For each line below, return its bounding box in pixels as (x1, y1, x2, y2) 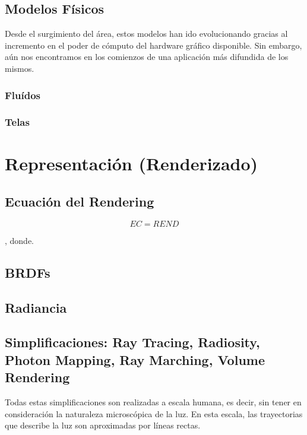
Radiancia (5, 298, 67, 316)
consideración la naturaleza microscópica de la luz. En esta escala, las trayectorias (5, 407, 303, 420)
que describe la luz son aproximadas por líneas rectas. (5, 419, 201, 431)
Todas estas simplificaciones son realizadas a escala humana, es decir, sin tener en (5, 395, 302, 408)
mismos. (5, 62, 34, 74)
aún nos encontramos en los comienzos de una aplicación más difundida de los (5, 50, 289, 63)
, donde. (5, 234, 34, 246)
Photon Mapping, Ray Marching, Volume (5, 350, 265, 369)
